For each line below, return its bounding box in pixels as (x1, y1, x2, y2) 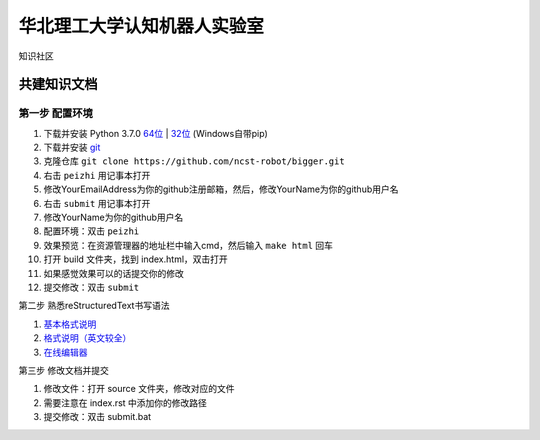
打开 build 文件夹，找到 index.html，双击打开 (43, 253, 229, 265)
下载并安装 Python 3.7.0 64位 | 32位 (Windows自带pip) (43, 127, 269, 139)
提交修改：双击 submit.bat (43, 411, 152, 423)
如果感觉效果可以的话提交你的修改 (43, 267, 184, 279)
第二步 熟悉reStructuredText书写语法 (18, 300, 170, 312)
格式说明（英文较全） (43, 332, 132, 344)
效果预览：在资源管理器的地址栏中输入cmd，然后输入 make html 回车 (43, 239, 334, 251)
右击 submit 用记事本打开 (43, 197, 151, 209)
